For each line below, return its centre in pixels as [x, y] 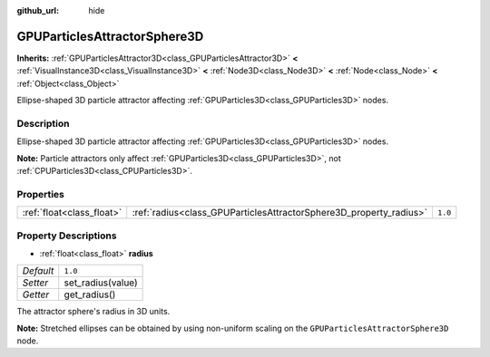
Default [38, 271]
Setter [35, 283]
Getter [36, 294]
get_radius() [90, 294]
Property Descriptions [67, 236]
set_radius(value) [101, 283]
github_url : [38, 10]
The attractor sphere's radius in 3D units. [93, 312]
